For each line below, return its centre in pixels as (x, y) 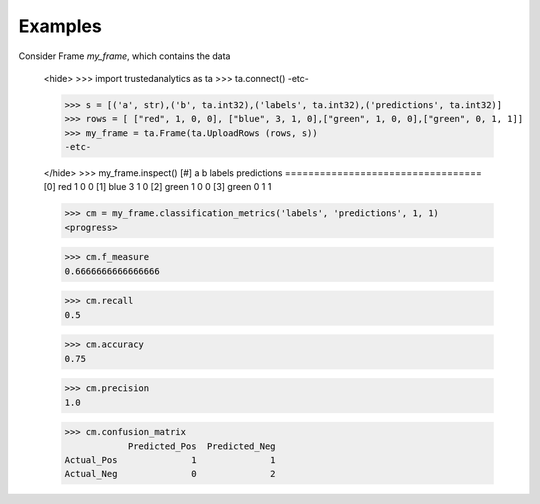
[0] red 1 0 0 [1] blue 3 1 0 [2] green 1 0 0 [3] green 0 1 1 (157, 187)
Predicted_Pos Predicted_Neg (201, 446)
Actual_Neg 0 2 (170, 474)
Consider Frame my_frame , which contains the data (124, 56)
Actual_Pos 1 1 (170, 460)
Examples (60, 26)
